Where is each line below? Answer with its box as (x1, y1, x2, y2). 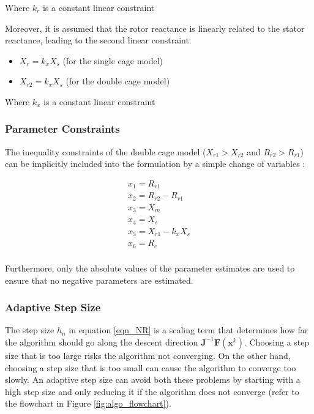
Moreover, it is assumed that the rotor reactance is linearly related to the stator (5, 21, 305, 34)
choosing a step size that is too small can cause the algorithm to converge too (5, 361, 296, 374)
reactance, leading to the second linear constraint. (5, 34, 192, 46)
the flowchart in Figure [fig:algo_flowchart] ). (5, 397, 171, 410)
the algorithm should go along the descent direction (5, 335, 198, 348)
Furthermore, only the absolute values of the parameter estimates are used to (5, 261, 295, 274)
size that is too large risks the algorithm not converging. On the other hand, (5, 349, 291, 361)
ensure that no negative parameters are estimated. (5, 273, 193, 286)
